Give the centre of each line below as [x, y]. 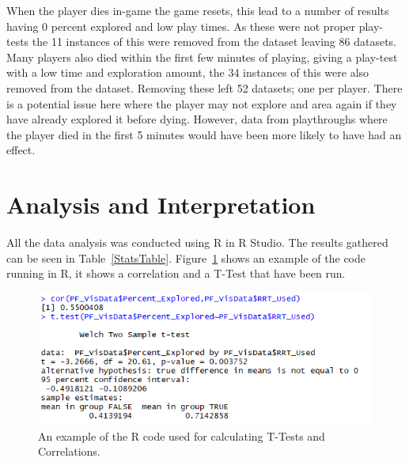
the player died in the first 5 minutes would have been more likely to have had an [204, 134]
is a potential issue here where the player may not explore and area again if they [202, 103]
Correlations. [69, 451]
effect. [21, 150]
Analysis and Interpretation [161, 204]
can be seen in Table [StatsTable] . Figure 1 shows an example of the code [186, 258]
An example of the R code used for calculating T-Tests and [182, 435]
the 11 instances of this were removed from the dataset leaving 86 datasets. [214, 42]
